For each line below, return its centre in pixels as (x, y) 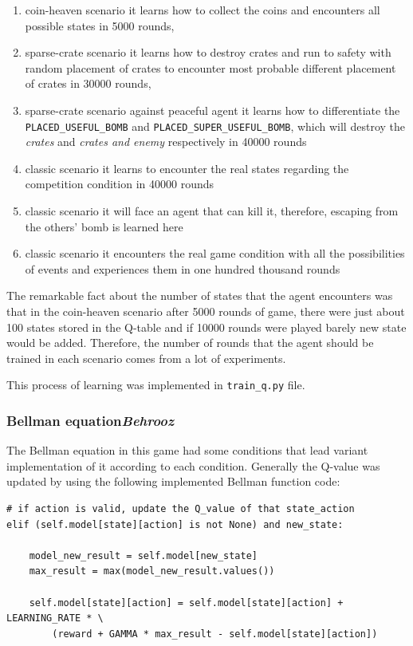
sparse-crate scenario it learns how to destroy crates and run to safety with (208, 52)
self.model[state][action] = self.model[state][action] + (186, 603)
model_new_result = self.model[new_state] (143, 555)
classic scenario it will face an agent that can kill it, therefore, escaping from (212, 211)
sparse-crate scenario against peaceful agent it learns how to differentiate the (212, 110)
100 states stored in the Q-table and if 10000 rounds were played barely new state (206, 327)
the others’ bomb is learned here (104, 226)
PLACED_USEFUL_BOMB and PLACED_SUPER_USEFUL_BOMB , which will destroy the (215, 126)
